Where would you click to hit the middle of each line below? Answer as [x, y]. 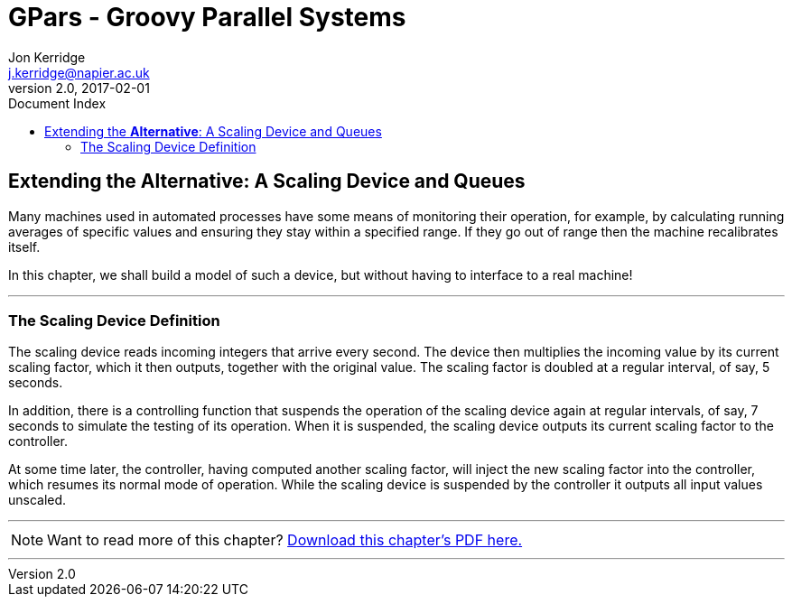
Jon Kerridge [47, 57]
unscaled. [37, 500]
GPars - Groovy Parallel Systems [207, 17]
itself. [24, 246]
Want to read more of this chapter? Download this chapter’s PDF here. [285, 540]
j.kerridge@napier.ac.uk [79, 72]
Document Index [57, 103]
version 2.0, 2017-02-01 [79, 88]
